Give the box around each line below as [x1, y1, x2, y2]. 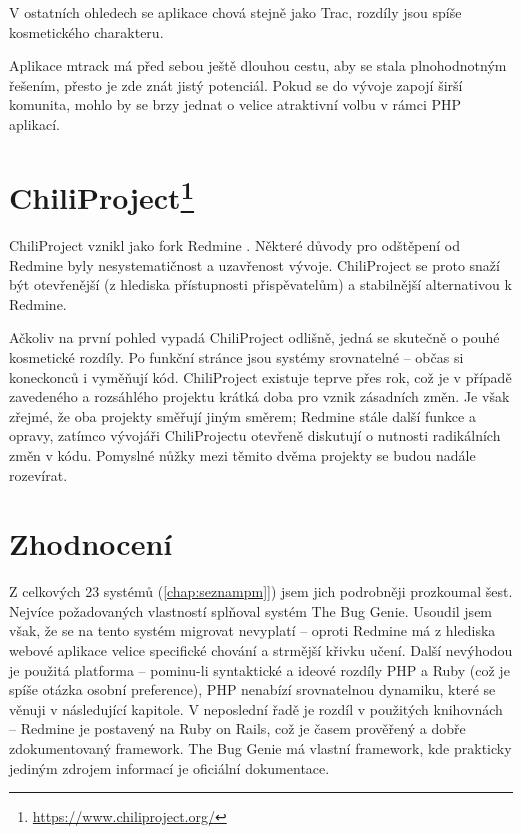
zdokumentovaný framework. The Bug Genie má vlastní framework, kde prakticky [9, 738, 512, 759]
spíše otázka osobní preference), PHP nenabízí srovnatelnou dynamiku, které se [9, 679, 496, 700]
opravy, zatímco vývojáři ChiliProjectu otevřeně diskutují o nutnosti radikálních [9, 425, 501, 446]
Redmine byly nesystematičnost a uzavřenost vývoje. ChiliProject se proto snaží [9, 254, 500, 275]
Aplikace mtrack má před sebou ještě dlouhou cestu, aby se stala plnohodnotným [9, 55, 507, 76]
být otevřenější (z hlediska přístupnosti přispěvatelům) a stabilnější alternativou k [9, 274, 512, 295]
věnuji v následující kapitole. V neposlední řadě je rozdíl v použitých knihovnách [9, 698, 503, 719]
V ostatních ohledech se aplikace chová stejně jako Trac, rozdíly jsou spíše [9, 2, 462, 22]
